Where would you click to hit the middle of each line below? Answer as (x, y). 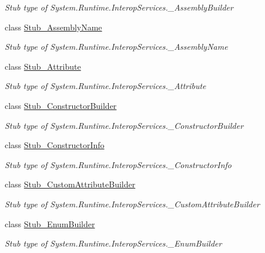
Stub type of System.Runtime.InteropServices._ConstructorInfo (118, 164)
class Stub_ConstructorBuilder (61, 105)
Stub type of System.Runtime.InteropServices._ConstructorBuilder (124, 125)
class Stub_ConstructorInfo (55, 145)
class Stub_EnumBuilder (50, 223)
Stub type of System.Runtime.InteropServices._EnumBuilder (113, 243)
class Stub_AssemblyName (53, 27)
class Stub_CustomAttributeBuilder (70, 184)
